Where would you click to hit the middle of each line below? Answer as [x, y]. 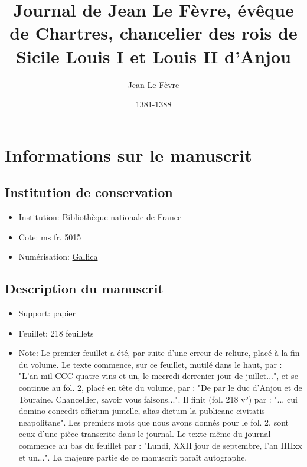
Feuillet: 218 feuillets [56, 333]
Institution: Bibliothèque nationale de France [100, 217]
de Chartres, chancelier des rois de [153, 33]
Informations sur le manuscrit [128, 154]
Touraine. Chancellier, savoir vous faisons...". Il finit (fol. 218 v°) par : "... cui [158, 399]
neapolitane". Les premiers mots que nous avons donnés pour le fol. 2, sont [153, 422]
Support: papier [47, 313]
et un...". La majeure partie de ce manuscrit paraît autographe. [133, 457]
